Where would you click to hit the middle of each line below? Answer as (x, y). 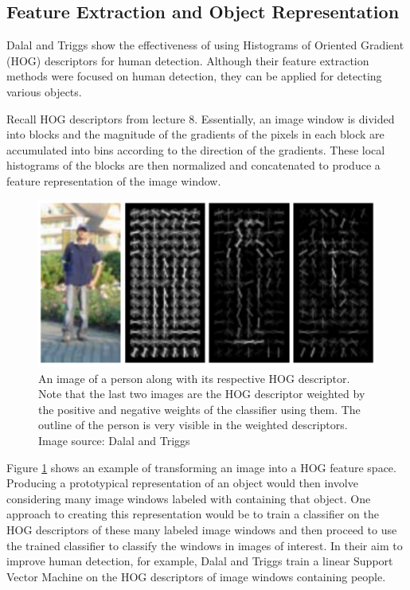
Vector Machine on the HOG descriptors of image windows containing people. (196, 576)
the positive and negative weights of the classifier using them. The (199, 409)
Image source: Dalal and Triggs (114, 440)
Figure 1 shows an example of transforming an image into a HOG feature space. (201, 467)
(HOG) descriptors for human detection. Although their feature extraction (188, 60)
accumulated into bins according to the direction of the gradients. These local (196, 149)
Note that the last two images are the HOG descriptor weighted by (202, 394)
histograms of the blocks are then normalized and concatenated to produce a (193, 165)
